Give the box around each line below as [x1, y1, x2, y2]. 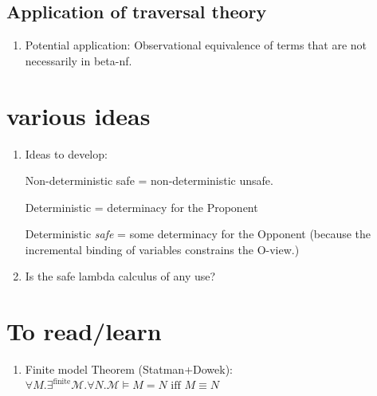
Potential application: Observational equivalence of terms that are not [25, 37, 367, 53]
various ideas [6, 99, 151, 131]
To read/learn [6, 315, 162, 347]
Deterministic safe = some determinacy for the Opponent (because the [25, 225, 371, 242]
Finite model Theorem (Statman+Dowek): [25, 361, 233, 378]
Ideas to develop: [25, 145, 108, 162]
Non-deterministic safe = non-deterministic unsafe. [25, 172, 273, 189]
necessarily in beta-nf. [25, 52, 132, 69]
